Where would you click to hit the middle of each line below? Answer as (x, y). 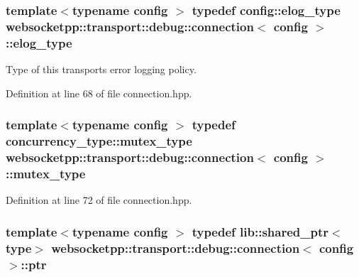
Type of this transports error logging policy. (101, 69)
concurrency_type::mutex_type (99, 141)
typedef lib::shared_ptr (260, 231)
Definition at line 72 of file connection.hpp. (99, 200)
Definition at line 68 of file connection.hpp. (99, 93)
